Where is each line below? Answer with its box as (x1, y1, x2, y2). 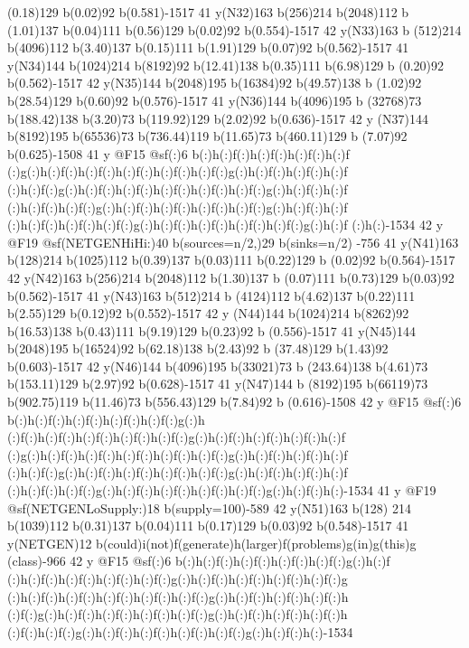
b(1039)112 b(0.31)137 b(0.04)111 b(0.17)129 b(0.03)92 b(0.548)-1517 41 (7, 516, 409, 535)
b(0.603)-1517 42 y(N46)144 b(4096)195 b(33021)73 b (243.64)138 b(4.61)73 (7, 356, 428, 375)
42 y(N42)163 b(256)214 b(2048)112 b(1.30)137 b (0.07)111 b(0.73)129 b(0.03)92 (7, 268, 455, 286)
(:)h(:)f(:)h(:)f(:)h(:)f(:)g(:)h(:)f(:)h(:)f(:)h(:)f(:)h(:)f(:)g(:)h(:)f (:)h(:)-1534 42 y (7, 215, 444, 234)
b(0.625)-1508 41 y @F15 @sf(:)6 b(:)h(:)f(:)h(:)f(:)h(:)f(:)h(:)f (7, 144, 350, 163)
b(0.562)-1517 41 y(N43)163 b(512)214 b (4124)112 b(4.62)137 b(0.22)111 (7, 286, 416, 305)
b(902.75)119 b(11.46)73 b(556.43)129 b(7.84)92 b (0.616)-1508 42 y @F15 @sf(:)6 (7, 392, 462, 411)
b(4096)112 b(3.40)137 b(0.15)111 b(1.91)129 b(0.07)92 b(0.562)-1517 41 (7, 38, 409, 57)
